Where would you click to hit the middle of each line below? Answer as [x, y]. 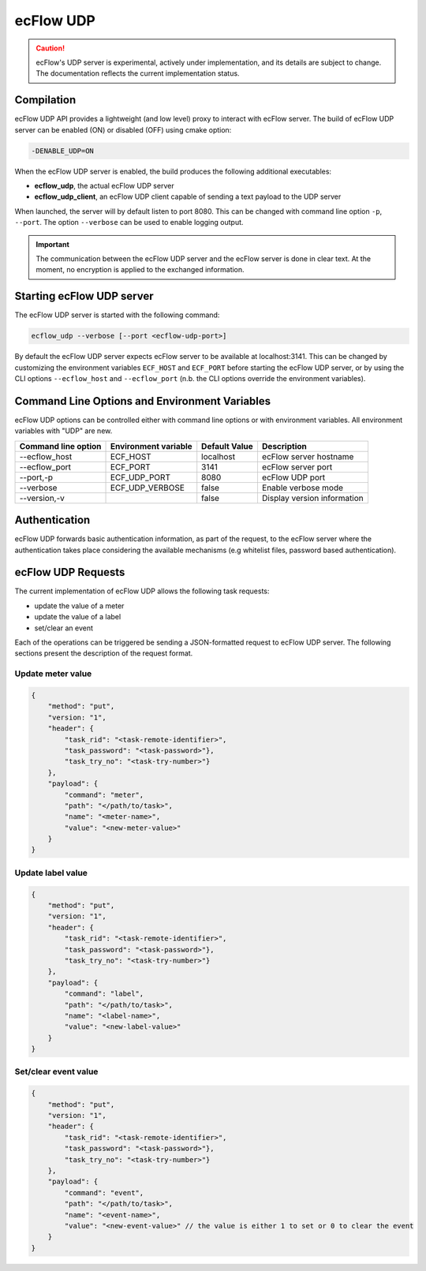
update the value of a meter [79, 606]
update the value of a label [78, 617]
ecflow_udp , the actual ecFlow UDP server [104, 185]
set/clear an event [64, 628]
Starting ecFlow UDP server [84, 296]
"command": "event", [104, 1192]
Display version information [313, 498]
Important [53, 244]
